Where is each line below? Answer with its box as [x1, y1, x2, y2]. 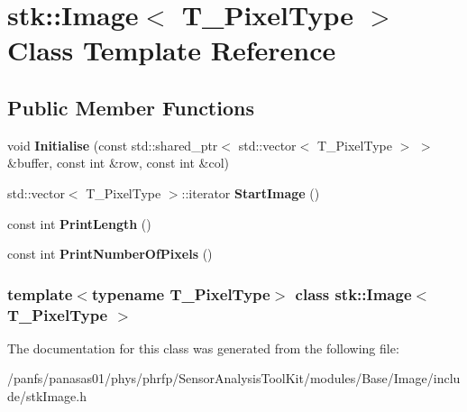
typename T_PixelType [91, 282, 270, 305]
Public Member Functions [7, 93, 254, 121]
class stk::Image [295, 282, 412, 305]
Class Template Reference [7, 32, 336, 69]
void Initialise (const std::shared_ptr [7, 135, 218, 154]
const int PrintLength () [7, 214, 151, 233]
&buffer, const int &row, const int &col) [7, 153, 230, 172]
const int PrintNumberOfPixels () [7, 244, 213, 263]
